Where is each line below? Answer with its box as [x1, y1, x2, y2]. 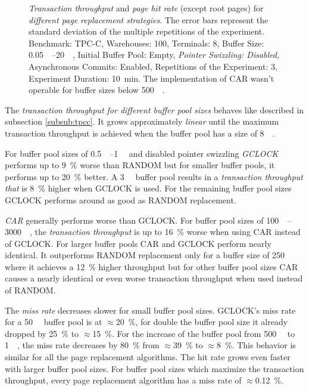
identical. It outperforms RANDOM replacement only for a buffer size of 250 [5, 249, 285, 261]
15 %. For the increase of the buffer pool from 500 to [92, 327, 295, 339]
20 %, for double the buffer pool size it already [116, 315, 288, 328]
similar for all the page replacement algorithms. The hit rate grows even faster [5, 351, 291, 363]
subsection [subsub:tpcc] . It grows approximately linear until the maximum [5, 115, 279, 128]
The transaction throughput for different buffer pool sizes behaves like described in [5, 103, 304, 116]
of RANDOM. [5, 284, 56, 296]
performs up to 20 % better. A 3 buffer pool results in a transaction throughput [5, 170, 304, 182]
